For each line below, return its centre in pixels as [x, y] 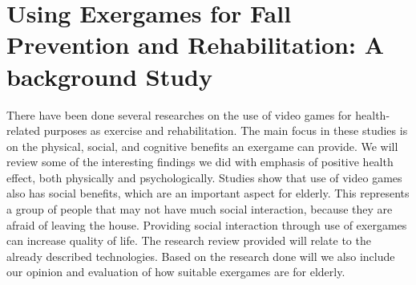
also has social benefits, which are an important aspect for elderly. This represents [208, 193]
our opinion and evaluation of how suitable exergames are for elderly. [176, 272]
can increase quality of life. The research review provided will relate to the [189, 240]
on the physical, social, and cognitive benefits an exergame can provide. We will [202, 146]
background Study [110, 76]
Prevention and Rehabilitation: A [195, 45]
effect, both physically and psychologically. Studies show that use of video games [204, 177]
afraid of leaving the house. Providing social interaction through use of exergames [207, 224]
